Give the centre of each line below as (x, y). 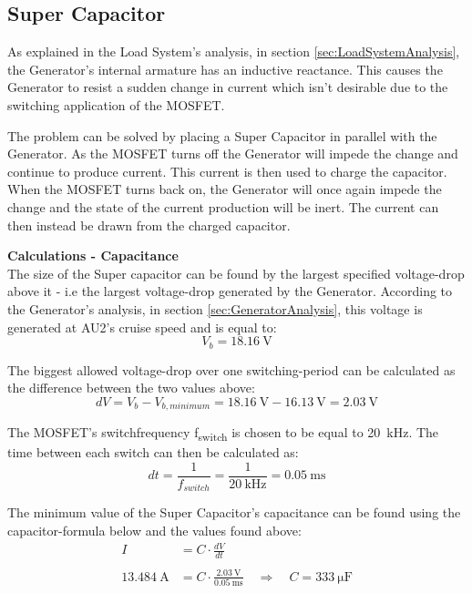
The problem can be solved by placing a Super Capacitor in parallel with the (222, 135)
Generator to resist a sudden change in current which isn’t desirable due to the (228, 87)
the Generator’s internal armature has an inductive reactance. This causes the (225, 69)
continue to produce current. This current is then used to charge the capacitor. (227, 171)
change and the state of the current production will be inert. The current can (223, 206)
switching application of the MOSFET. (116, 104)
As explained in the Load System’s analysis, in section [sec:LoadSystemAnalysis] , (234, 51)
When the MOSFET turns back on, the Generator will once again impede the (225, 189)
